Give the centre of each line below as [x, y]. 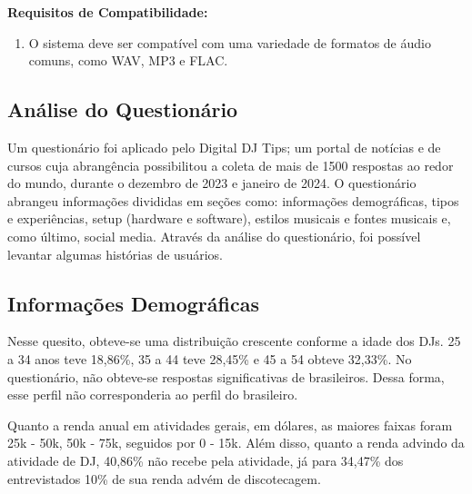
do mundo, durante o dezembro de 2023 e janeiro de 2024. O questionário [212, 183]
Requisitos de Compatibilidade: [108, 12]
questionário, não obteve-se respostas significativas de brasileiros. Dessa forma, [226, 376]
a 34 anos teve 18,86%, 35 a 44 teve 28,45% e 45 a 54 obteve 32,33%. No [210, 358]
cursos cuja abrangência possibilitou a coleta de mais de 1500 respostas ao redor [231, 165]
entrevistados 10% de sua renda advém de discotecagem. [164, 478]
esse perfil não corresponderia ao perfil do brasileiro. [153, 395]
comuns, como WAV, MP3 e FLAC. [128, 60]
